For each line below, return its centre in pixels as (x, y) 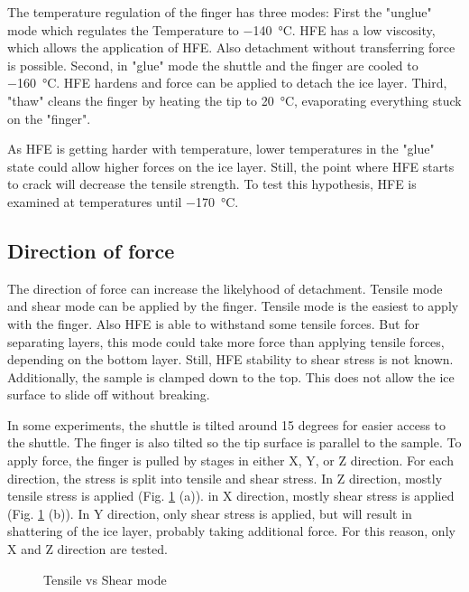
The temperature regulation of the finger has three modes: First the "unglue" (220, 12)
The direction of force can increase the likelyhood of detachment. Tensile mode (225, 288)
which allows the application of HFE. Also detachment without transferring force (231, 47)
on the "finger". (49, 118)
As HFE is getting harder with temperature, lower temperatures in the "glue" (221, 149)
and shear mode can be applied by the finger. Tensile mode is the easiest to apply (233, 306)
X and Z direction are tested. (87, 549)
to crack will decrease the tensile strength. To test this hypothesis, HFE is (212, 184)
